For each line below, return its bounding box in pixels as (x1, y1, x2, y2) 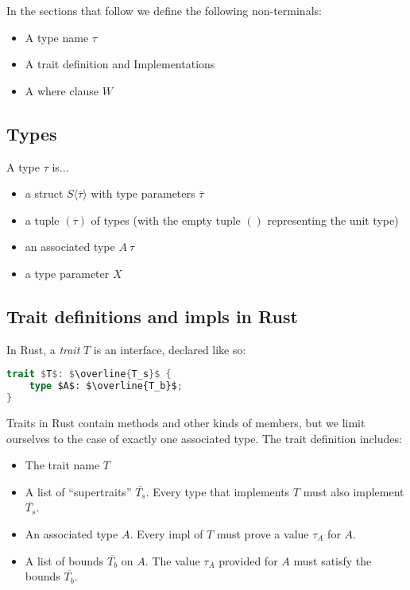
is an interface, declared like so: (93, 341, 246, 357)
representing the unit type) (267, 211, 399, 228)
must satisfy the (293, 552, 372, 569)
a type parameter (25, 264, 110, 281)
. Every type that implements (145, 483, 290, 499)
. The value (145, 552, 200, 569)
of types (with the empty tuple (91, 211, 241, 228)
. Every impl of (130, 525, 203, 542)
